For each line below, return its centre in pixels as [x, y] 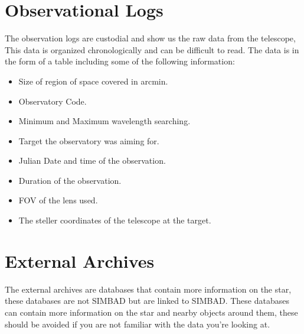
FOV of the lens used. [58, 200]
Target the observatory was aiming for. [89, 140]
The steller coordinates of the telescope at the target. [115, 220]
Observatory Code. [53, 101]
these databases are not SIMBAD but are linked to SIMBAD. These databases [147, 301]
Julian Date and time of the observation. [92, 160]
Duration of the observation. [70, 180]
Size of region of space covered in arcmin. [93, 81]
